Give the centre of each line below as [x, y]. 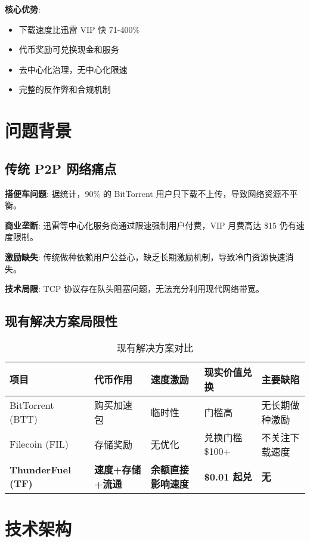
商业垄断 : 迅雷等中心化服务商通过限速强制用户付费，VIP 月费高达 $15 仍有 [151, 225]
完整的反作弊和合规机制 [65, 89]
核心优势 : [23, 9]
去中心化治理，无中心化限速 [73, 69]
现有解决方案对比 [155, 347]
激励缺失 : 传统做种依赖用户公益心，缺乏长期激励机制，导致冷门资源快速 [145, 256]
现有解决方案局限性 [61, 321]
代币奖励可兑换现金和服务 [69, 49]
